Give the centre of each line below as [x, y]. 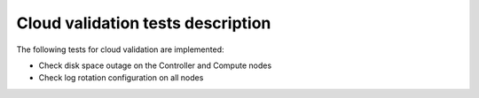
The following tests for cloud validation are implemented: [120, 49]
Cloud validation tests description [144, 23]
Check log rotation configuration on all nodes [121, 78]
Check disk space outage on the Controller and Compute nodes [155, 65]
